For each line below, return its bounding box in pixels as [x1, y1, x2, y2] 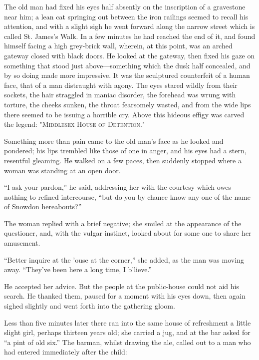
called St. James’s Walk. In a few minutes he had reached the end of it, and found [4, 30, 256, 41]
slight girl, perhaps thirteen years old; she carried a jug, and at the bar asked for [4, 327, 251, 338]
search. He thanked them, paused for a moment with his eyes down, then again [4, 291, 246, 301]
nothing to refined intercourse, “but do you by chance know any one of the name [4, 191, 251, 202]
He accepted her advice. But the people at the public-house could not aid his [4, 281, 239, 291]
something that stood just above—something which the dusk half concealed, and [4, 60, 251, 70]
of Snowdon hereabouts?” [4, 201, 82, 212]
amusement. [4, 238, 40, 248]
